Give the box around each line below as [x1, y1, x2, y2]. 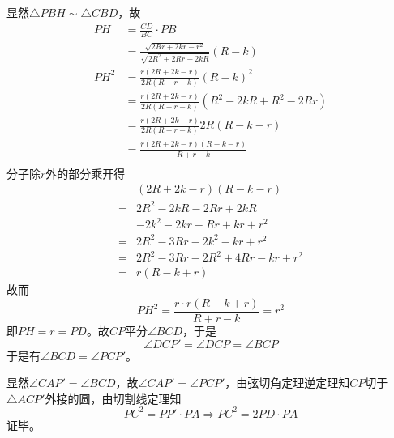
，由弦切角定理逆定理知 [225, 374, 350, 391]
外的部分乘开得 [45, 164, 126, 181]
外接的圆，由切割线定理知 [45, 389, 182, 406]
